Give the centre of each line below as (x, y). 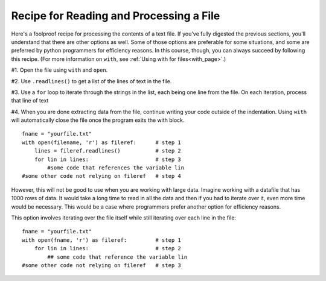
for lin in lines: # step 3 (107, 159)
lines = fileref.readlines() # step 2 (107, 151)
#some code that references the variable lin (116, 168)
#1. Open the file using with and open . (59, 70)
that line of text (30, 101)
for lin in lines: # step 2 (107, 248)
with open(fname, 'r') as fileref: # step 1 (101, 240)
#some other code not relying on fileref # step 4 (101, 176)
